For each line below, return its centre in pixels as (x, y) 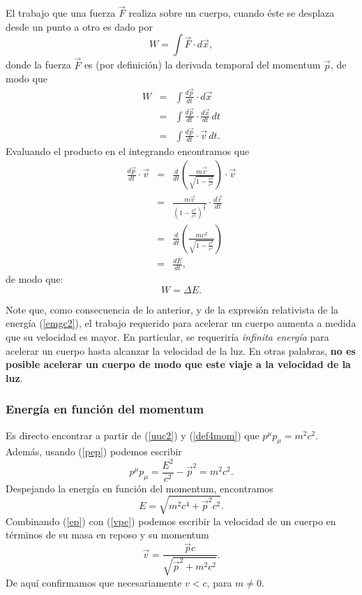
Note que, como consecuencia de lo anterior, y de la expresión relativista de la (172, 309)
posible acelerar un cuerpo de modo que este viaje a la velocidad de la (178, 364)
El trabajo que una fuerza (61, 13)
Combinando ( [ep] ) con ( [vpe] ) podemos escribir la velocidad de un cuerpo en (171, 521)
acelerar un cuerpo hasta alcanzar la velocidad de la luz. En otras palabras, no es (181, 350)
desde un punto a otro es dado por (80, 26)
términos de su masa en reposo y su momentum (107, 535)
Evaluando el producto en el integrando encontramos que (128, 150)
